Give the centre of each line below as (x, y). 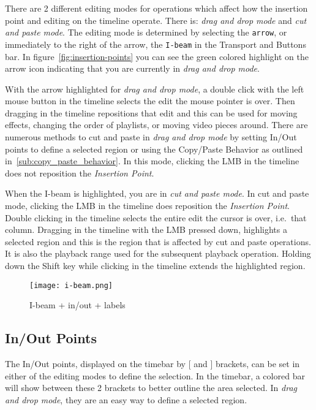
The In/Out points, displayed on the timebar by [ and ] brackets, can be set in (152, 364)
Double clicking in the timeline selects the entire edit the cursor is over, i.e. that (156, 217)
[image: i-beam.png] (71, 285)
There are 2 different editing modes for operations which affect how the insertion (156, 8)
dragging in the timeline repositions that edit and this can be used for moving (151, 112)
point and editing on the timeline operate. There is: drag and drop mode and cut (156, 20)
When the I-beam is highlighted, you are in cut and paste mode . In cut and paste (157, 193)
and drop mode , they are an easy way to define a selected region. (126, 399)
